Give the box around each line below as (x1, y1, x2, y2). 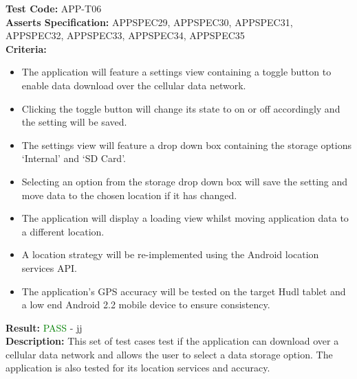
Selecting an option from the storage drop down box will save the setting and (21, 174, 348, 188)
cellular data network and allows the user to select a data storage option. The (6, 347, 333, 361)
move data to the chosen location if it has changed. (21, 187, 237, 202)
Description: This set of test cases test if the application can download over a (6, 334, 339, 348)
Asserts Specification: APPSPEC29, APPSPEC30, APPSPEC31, (6, 14, 293, 29)
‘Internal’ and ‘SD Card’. (21, 151, 126, 165)
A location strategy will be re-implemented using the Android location (21, 247, 319, 262)
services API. (21, 260, 77, 275)
